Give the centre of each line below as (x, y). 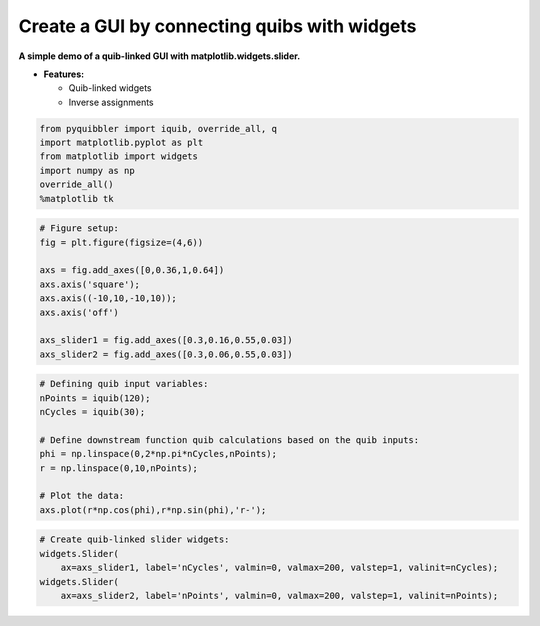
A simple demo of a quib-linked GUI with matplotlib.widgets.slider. (159, 56)
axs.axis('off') (79, 312)
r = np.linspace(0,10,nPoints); (119, 468)
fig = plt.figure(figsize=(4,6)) (121, 242)
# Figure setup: (79, 228)
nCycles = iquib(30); (92, 412)
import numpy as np (87, 170)
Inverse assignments (111, 102)
